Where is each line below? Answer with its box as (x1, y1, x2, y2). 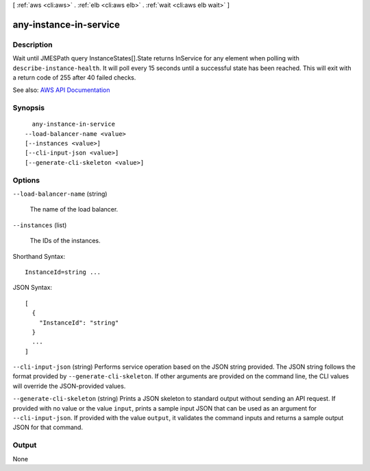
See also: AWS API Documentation (12, 86, 110, 94)
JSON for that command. (12, 423, 84, 432)
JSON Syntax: (12, 284, 53, 292)
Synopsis (12, 103, 45, 113)
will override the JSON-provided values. (12, 382, 126, 390)
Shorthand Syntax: (12, 252, 65, 260)
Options (12, 175, 40, 185)
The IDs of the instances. (29, 237, 101, 245)
